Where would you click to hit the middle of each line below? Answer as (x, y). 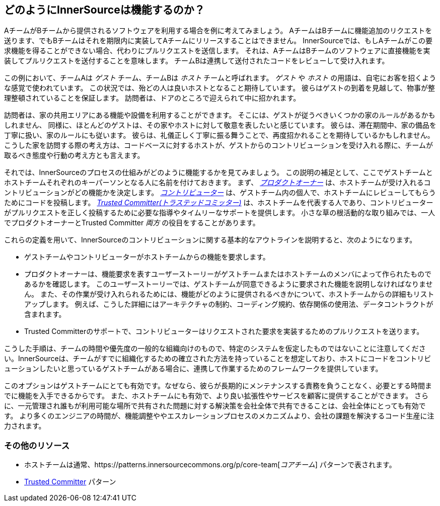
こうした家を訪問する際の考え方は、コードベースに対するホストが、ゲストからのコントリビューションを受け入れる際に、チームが (218, 145)
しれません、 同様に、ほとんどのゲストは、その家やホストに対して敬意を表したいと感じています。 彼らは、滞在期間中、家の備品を (220, 125)
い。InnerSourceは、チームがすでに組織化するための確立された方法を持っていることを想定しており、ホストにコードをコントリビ (218, 359)
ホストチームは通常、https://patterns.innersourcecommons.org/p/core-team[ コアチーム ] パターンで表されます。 (210, 465)
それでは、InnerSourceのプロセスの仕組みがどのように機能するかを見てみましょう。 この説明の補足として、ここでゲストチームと (218, 173)
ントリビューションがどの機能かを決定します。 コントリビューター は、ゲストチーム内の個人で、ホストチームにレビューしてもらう (220, 193)
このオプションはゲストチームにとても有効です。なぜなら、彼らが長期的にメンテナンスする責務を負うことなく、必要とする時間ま (218, 386)
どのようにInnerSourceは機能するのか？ (104, 10)
